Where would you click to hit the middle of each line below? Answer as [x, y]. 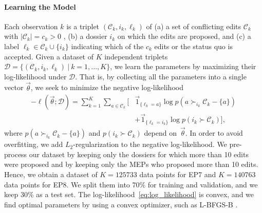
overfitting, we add [34, 144]
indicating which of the [107, 46]
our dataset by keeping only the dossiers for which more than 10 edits [139, 154]
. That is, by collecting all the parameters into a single [161, 76]
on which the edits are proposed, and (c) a [184, 36]
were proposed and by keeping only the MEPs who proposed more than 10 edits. [131, 164]
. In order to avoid [214, 133]
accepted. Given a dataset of [49, 56]
